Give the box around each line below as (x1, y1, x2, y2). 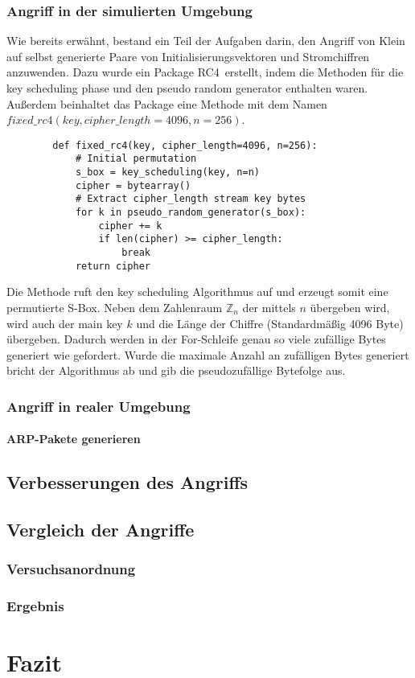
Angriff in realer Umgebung (6, 396, 191, 416)
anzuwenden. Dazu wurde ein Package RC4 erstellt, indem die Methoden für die (6, 64, 404, 80)
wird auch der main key (6, 314, 123, 331)
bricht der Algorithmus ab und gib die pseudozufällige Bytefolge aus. (6, 362, 346, 379)
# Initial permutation (75, 153, 197, 165)
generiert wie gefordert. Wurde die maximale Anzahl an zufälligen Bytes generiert (6, 346, 409, 363)
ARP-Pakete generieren (6, 430, 141, 447)
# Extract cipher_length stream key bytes (75, 193, 306, 205)
